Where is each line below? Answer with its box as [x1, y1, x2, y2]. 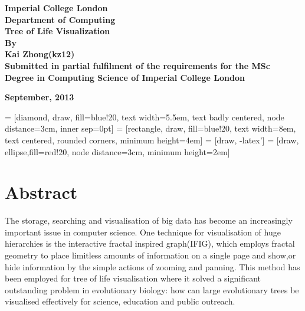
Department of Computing [5, 13, 116, 25]
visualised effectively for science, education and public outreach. [5, 295, 235, 307]
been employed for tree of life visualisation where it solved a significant [5, 272, 261, 284]
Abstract [5, 180, 78, 204]
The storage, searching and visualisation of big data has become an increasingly [5, 214, 293, 227]
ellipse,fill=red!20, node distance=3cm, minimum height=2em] [5, 145, 230, 158]
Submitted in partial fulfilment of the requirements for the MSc [5, 59, 270, 71]
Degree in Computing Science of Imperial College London [5, 71, 245, 83]
